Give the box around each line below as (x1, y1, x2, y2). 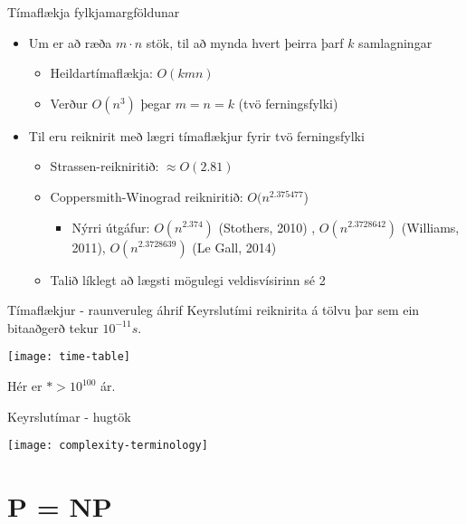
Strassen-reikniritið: (50, 157, 159, 176)
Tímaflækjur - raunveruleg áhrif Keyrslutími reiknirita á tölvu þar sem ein (7, 300, 420, 319)
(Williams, (401, 217, 460, 236)
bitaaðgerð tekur (7, 318, 99, 337)
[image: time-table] (7, 350, 131, 364)
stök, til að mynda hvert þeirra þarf (146, 33, 344, 52)
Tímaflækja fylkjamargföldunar (7, 3, 180, 21)
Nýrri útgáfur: (71, 217, 150, 236)
